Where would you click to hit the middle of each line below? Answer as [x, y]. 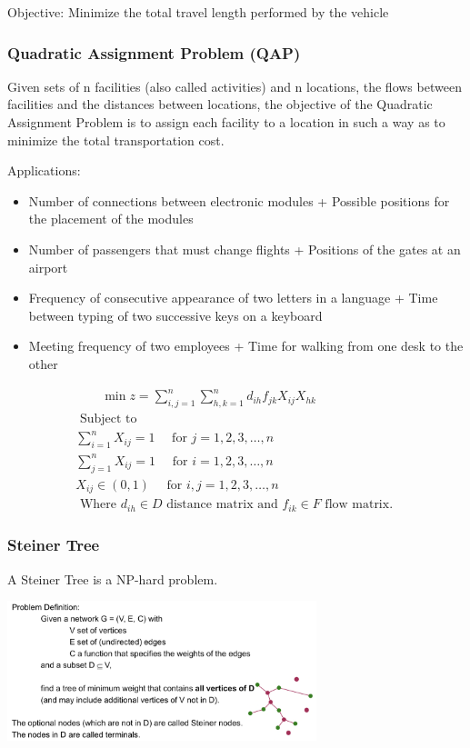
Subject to [108, 419]
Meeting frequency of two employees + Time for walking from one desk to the [246, 346]
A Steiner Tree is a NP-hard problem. [113, 578]
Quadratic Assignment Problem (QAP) [154, 52]
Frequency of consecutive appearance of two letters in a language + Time [233, 298]
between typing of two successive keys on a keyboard [175, 315]
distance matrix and [222, 505]
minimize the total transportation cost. [116, 140]
